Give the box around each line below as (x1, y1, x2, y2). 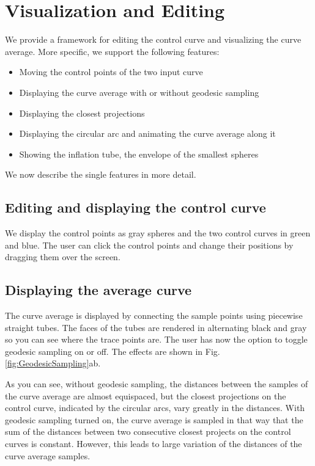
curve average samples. (5, 449, 91, 462)
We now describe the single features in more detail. (5, 168, 196, 181)
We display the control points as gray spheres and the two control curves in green (5, 227, 311, 239)
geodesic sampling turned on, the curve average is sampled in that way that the (5, 413, 303, 426)
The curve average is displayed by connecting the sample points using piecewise (5, 309, 303, 322)
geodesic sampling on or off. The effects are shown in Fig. (5, 344, 220, 357)
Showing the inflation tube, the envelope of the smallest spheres (19, 147, 259, 160)
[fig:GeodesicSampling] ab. (5, 357, 101, 370)
